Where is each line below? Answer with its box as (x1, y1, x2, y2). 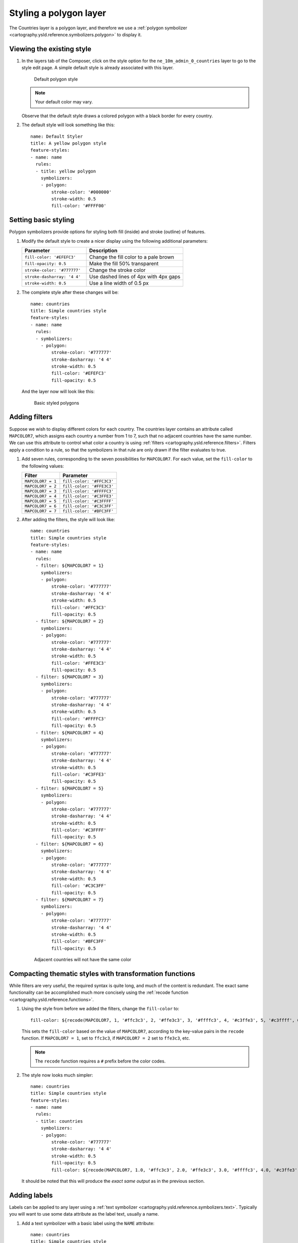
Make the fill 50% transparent (89, 260, 159, 267)
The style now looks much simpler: (21, 1072, 93, 1078)
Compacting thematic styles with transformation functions (9, 970, 196, 978)
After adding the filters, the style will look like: (21, 516, 115, 522)
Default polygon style (34, 76, 78, 82)
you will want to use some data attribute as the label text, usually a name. (9, 1211, 159, 1217)
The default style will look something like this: (21, 122, 115, 128)
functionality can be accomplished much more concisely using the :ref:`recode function (9, 989, 189, 995)
